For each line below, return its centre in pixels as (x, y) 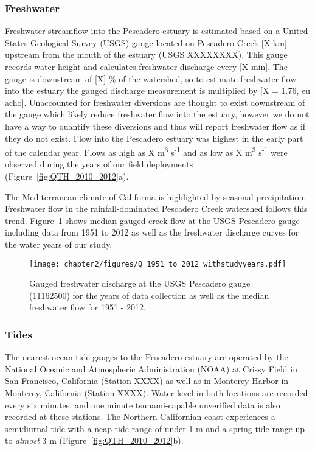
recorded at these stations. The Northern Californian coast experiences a (140, 417)
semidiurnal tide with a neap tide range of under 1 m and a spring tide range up (155, 428)
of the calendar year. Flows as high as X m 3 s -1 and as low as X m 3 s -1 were (146, 151)
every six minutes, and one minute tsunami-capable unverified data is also (143, 404)
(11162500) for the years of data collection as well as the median (149, 295)
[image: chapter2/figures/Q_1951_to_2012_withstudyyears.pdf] (158, 264)
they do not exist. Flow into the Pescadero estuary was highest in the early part (154, 138)
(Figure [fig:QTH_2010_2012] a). (67, 176)
